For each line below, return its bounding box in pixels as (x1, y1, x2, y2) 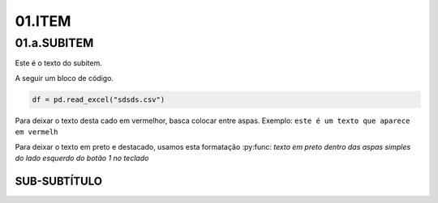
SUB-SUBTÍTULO (15, 174, 103, 188)
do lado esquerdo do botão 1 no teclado (15, 153, 149, 163)
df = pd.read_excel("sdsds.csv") (32, 95, 165, 104)
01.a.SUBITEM (15, 36, 94, 50)
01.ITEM (15, 12, 71, 30)
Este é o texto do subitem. (15, 58, 103, 68)
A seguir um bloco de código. (15, 73, 114, 82)
